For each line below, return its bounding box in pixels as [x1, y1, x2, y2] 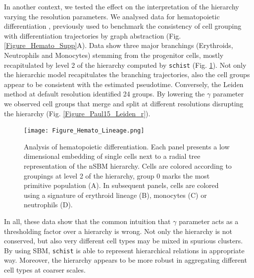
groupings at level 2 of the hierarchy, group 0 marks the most [24, 170, 210, 181]
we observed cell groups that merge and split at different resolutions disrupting [4, 98, 244, 108]
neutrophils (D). [24, 199, 73, 210]
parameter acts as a [179, 216, 239, 226]
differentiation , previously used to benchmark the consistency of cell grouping [4, 21, 242, 31]
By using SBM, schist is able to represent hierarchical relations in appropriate [4, 245, 245, 255]
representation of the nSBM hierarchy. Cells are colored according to [24, 161, 232, 171]
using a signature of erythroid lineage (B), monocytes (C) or [24, 189, 207, 200]
